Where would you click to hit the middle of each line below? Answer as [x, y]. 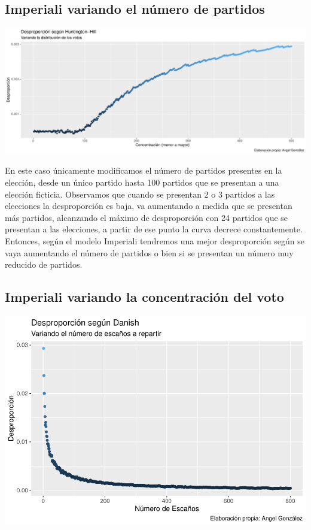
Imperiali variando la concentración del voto [144, 297]
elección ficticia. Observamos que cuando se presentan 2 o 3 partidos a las [140, 194]
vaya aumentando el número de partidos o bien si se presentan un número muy [149, 252]
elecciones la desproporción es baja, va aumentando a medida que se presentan [149, 206]
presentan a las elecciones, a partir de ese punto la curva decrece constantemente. [154, 229]
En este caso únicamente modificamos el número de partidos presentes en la [144, 170]
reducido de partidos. [44, 264]
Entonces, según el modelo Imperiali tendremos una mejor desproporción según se [155, 241]
